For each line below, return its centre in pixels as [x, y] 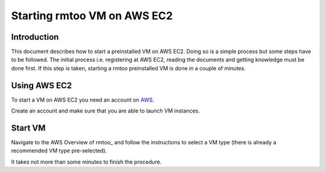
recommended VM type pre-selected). [59, 151]
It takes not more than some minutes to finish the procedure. [86, 162]
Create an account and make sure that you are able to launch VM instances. [106, 111]
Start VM [28, 128]
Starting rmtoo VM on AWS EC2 [92, 16]
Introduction [35, 37]
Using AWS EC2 [42, 85]
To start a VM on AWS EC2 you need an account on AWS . [83, 100]
